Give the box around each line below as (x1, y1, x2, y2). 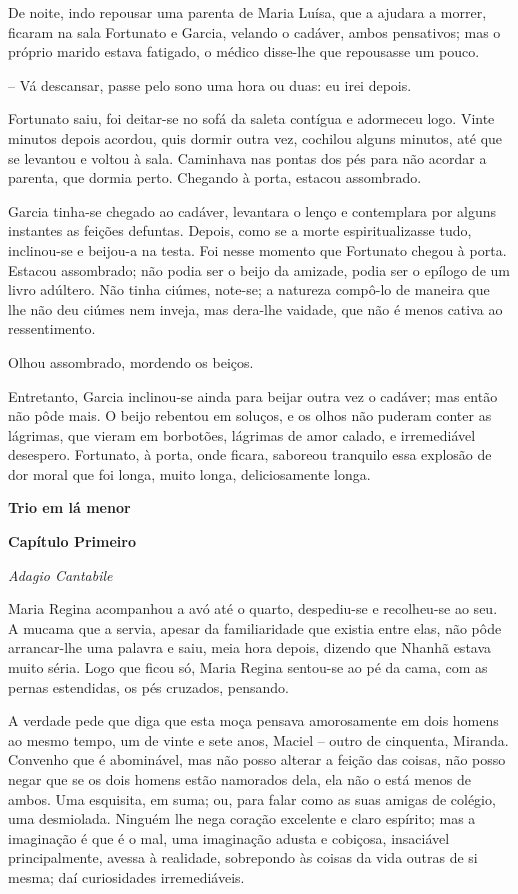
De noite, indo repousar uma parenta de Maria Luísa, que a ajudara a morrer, (8, 2, 487, 22)
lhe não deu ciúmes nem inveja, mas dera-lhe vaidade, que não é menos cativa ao (8, 298, 503, 319)
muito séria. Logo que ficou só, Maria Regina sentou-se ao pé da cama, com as (8, 657, 488, 678)
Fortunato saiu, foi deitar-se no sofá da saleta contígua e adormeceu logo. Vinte (8, 108, 495, 129)
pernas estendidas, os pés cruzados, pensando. (8, 676, 290, 697)
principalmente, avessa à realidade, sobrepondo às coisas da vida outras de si (8, 847, 478, 868)
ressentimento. (8, 318, 96, 339)
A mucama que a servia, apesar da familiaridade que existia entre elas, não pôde (8, 617, 502, 638)
